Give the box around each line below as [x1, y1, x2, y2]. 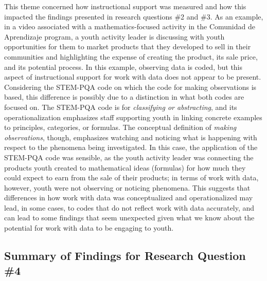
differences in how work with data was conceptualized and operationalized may [4, 192, 253, 203]
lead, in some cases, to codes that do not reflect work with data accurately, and [4, 202, 255, 213]
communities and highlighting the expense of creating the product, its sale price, [4, 51, 258, 62]
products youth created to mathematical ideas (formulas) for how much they [4, 162, 246, 173]
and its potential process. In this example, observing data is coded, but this [4, 61, 243, 72]
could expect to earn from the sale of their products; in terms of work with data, [4, 172, 259, 183]
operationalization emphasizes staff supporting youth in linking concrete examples [4, 111, 262, 122]
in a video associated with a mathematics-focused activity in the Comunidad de [4, 21, 255, 32]
